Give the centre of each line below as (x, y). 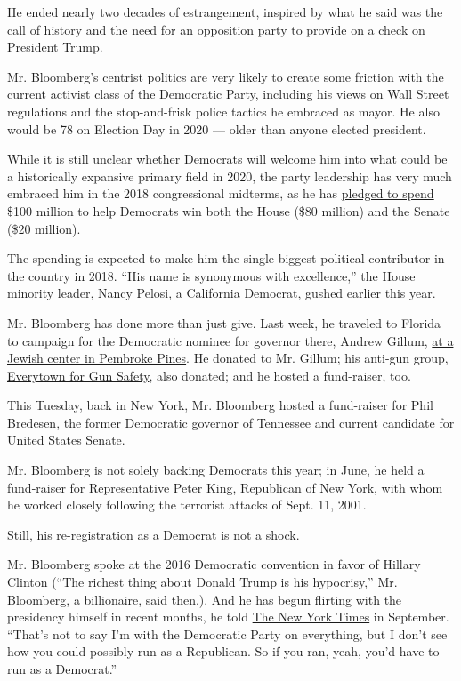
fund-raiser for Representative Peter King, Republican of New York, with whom (225, 487)
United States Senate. (66, 440)
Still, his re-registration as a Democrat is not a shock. (154, 534)
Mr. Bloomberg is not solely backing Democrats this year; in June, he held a (216, 470)
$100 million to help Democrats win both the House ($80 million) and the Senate (229, 210)
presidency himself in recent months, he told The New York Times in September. (228, 617)
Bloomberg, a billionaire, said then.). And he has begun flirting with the (205, 599)
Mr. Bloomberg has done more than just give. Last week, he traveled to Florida (224, 322)
